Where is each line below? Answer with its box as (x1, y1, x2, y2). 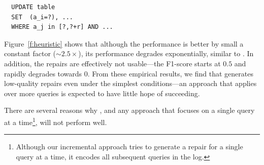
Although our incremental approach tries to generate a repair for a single (16, 141, 243, 152)
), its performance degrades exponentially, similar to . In (78, 48, 254, 59)
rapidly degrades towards (4, 68, 82, 78)
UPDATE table (11, 4, 55, 11)
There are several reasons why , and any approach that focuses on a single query (4, 105, 255, 115)
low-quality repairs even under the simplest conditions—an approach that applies (4, 78, 257, 89)
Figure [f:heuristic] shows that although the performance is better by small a (4, 38, 244, 49)
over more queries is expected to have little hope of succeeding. (4, 88, 200, 98)
